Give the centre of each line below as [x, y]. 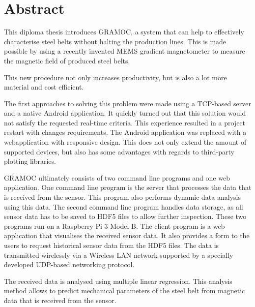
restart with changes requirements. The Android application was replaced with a [125, 132]
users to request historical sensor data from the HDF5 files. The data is [112, 245]
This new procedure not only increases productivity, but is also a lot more [115, 77]
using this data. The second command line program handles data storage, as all [124, 206]
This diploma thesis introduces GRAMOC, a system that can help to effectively [124, 32]
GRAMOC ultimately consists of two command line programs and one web [117, 177]
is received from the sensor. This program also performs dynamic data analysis [122, 197]
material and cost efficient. [44, 87]
